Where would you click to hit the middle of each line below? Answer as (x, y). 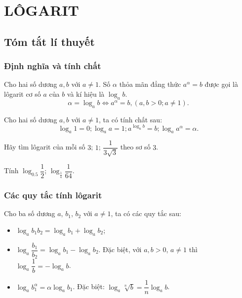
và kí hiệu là (86, 93)
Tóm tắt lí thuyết (49, 41)
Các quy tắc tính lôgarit (53, 195)
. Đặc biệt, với (120, 249)
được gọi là (221, 84)
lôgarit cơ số (22, 93)
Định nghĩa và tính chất (53, 66)
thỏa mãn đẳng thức (150, 84)
